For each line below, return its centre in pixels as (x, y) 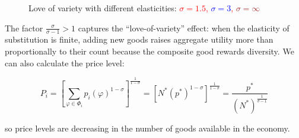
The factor (24, 28)
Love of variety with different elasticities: (103, 8)
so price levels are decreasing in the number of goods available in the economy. (147, 128)
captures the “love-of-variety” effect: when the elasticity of (184, 28)
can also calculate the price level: (65, 62)
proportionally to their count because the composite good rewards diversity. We (149, 51)
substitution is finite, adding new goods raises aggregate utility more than (139, 39)
